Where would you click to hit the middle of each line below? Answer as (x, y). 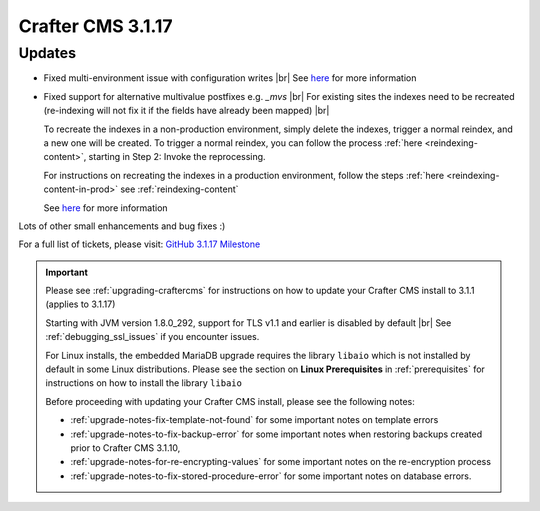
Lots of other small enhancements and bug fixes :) (122, 226)
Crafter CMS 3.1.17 (96, 26)
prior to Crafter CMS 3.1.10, (125, 447)
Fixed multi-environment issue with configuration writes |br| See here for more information (230, 78)
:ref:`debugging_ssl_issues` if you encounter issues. (152, 337)
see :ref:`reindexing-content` (179, 189)
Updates (47, 53)
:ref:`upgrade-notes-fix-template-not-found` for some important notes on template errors (254, 420)
